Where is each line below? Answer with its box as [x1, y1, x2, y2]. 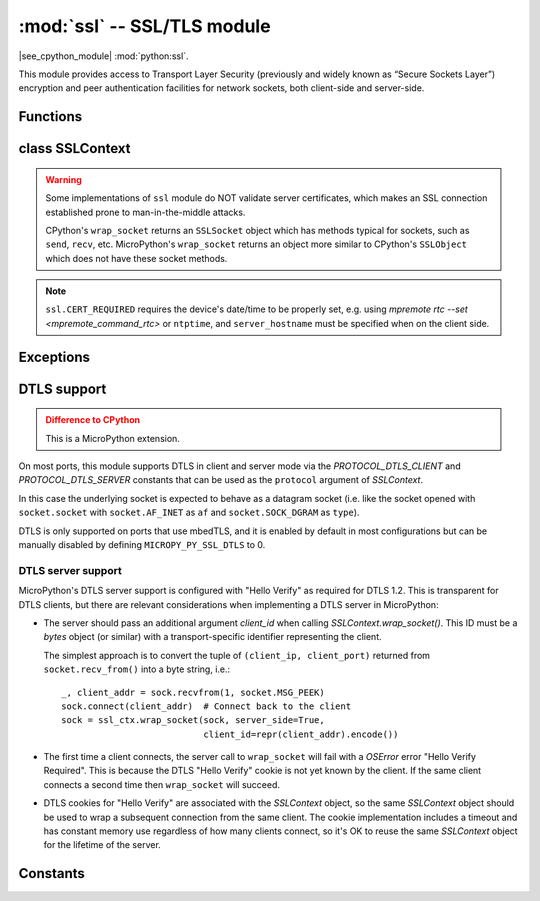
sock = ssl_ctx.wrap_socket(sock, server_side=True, [61, 715, 325, 726]
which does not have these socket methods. [45, 252, 228, 264]
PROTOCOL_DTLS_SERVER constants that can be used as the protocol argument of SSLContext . [18, 474, 424, 486]
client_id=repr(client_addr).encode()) [203, 728, 399, 740]
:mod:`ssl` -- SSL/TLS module [18, 15, 271, 37]
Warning [45, 173, 82, 185]
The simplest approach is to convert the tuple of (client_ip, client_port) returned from [43, 649, 430, 661]
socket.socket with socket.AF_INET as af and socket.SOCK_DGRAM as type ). [18, 506, 360, 519]
